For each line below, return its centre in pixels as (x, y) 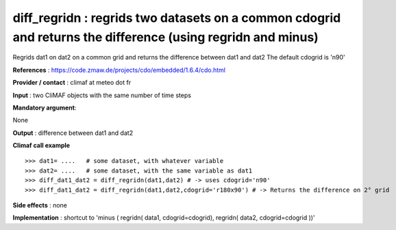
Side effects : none (40, 205)
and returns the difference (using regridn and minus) (165, 37)
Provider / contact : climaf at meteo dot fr (72, 83)
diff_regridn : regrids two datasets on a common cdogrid (177, 18)
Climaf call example (41, 145)
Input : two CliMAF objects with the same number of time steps (102, 95)
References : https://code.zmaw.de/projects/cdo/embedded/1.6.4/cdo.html (119, 70)
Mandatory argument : (45, 107)
